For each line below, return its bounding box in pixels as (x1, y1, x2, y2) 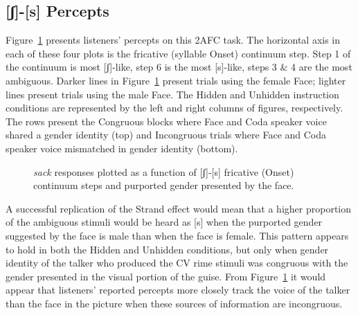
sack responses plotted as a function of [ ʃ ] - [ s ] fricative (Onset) (33, 164, 294, 179)
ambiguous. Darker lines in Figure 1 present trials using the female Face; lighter (6, 73, 346, 87)
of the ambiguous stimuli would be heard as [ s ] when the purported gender (6, 215, 323, 229)
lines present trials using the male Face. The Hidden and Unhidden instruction (6, 87, 339, 101)
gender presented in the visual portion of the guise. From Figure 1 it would (6, 269, 326, 283)
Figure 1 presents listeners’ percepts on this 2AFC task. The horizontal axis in (6, 33, 341, 47)
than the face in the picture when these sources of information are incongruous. (6, 296, 343, 310)
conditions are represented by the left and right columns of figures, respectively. (6, 100, 343, 115)
